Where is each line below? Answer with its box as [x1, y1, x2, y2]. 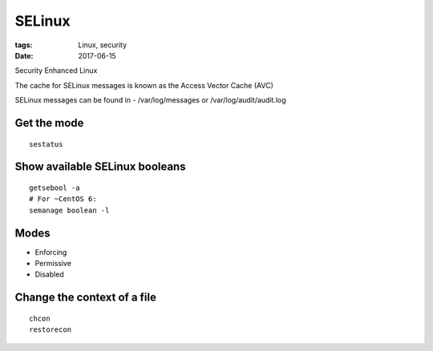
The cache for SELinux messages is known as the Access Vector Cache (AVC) [14, 80, 274, 90]
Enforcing [34, 247, 67, 256]
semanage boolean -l [29, 205, 110, 215]
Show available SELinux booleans [14, 160, 186, 174]
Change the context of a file [14, 291, 156, 305]
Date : [14, 50, 34, 60]
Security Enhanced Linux [14, 66, 98, 75]
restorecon [29, 325, 72, 334]
